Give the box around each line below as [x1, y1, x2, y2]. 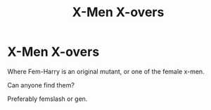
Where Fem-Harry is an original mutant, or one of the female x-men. [7, 67, 205, 75]
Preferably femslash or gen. [7, 94, 88, 103]
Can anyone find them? [7, 80, 75, 89]
